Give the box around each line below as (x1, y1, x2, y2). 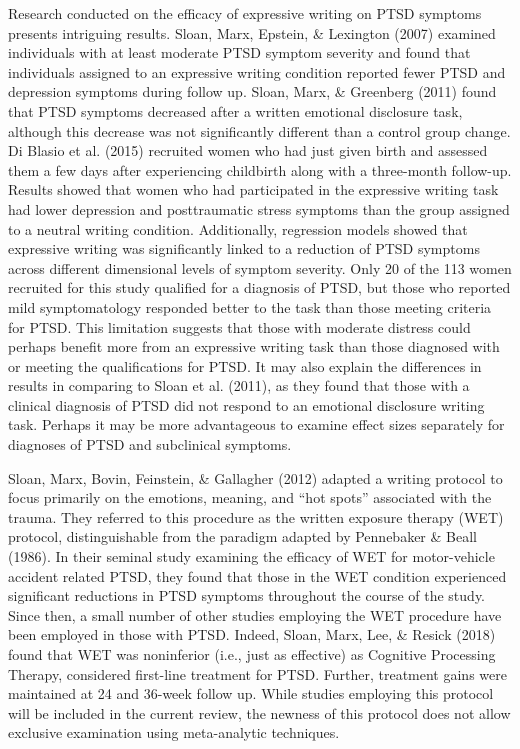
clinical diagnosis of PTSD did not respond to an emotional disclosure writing (8, 394, 485, 415)
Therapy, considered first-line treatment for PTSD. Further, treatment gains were (8, 663, 507, 684)
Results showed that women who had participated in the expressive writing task (8, 179, 499, 200)
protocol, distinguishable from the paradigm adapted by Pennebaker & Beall (8, 526, 477, 547)
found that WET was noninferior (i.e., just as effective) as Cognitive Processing (8, 644, 496, 664)
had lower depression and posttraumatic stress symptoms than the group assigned (8, 198, 510, 219)
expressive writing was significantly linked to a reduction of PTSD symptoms (8, 238, 480, 259)
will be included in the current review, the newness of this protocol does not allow (8, 702, 511, 723)
